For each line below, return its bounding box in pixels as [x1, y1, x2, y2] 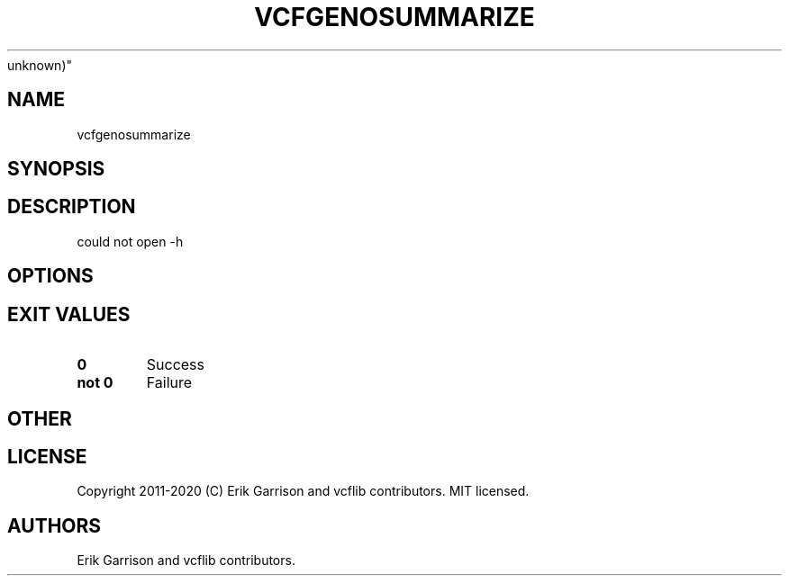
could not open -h [77, 233, 184, 249]
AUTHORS [7, 514, 102, 537]
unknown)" [7, 57, 73, 73]
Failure [146, 373, 193, 392]
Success [146, 355, 205, 374]
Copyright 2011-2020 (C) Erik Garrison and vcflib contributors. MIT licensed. [77, 483, 530, 499]
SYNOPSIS [7, 157, 105, 181]
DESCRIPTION [7, 195, 136, 219]
